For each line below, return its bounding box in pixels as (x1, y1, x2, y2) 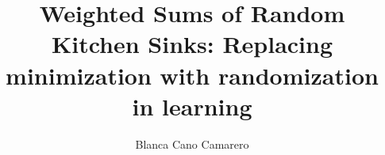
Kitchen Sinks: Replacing (51, 28, 333, 60)
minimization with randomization (6, 59, 379, 91)
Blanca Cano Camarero (135, 135, 249, 152)
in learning (132, 89, 252, 122)
